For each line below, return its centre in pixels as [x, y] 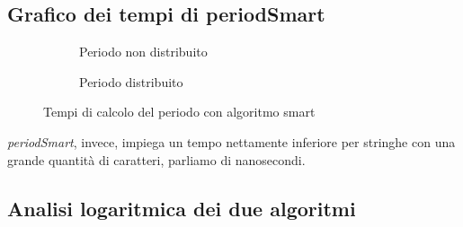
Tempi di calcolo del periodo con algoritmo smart [179, 112]
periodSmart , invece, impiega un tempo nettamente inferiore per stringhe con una [231, 141]
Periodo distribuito [131, 81]
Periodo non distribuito [143, 52]
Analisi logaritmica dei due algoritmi [182, 208]
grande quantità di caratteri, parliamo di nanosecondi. [156, 159]
